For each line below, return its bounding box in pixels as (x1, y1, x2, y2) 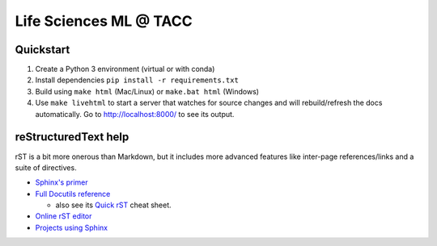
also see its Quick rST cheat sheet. (55, 200, 172, 210)
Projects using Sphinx (35, 223, 108, 232)
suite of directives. (15, 162, 77, 173)
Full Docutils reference (35, 189, 111, 198)
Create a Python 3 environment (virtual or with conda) (35, 65, 215, 74)
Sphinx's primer (35, 177, 88, 187)
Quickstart (15, 43, 70, 56)
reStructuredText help (15, 130, 129, 144)
